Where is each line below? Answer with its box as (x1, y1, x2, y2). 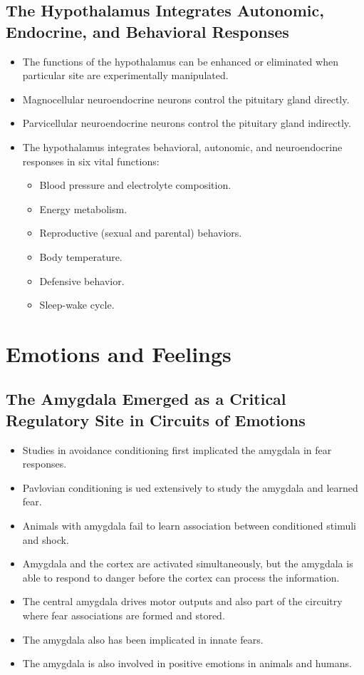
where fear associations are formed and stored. (22, 608, 225, 623)
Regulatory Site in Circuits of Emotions (6, 408, 306, 431)
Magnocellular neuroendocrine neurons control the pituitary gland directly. (22, 91, 350, 106)
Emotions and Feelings (6, 339, 232, 368)
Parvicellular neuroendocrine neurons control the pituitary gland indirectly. (22, 115, 351, 130)
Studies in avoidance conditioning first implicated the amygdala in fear (22, 442, 332, 457)
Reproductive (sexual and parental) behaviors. (39, 225, 242, 240)
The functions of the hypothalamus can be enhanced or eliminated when (22, 53, 338, 68)
